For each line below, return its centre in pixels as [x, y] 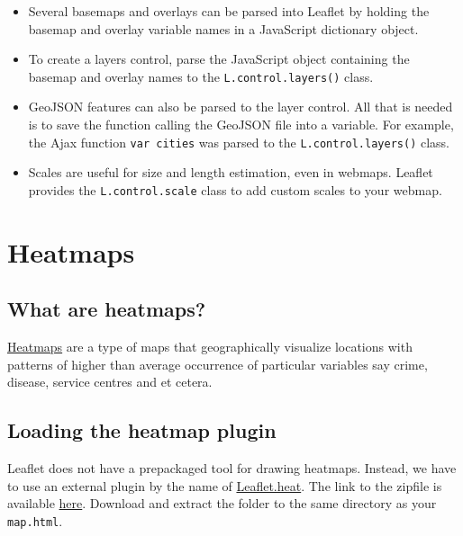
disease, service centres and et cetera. [110, 382]
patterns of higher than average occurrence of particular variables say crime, [218, 364]
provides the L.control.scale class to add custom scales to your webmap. [235, 189]
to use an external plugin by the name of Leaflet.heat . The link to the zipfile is [225, 485]
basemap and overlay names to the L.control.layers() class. [201, 76]
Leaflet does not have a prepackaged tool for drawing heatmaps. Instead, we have [232, 468]
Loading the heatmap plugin [142, 430]
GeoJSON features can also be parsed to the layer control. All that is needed [241, 107]
